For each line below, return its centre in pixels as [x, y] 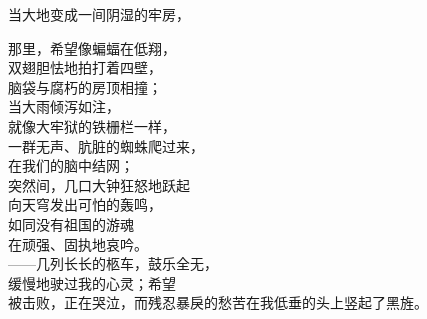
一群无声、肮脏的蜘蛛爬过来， [106, 145]
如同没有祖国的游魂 [71, 223]
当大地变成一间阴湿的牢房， [99, 14]
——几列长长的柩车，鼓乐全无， [113, 263]
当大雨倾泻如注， [64, 106]
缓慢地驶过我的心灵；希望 [92, 282]
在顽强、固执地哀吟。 [78, 243]
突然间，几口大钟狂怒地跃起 [99, 184]
